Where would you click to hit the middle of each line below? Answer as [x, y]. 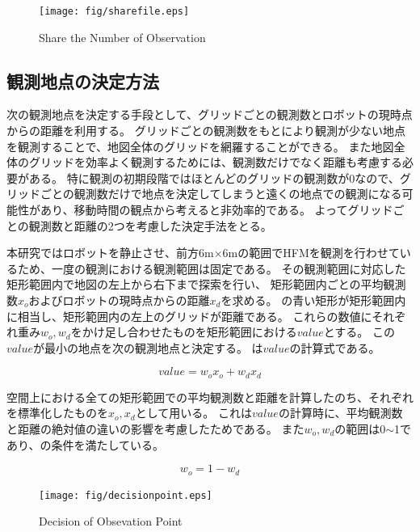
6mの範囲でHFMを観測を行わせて [311, 253]
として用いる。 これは [193, 413]
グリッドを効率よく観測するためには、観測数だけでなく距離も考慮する [215, 162]
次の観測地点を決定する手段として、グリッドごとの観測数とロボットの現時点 [210, 114]
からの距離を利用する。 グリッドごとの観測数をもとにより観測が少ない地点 [206, 131]
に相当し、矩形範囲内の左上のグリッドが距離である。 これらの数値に [189, 316]
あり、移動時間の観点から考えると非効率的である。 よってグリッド [216, 210]
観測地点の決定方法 [83, 80]
